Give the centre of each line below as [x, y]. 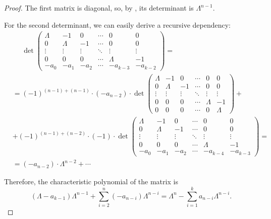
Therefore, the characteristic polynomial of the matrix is [91, 181]
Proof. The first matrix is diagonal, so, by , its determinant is [99, 8]
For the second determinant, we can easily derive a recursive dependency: [117, 24]
